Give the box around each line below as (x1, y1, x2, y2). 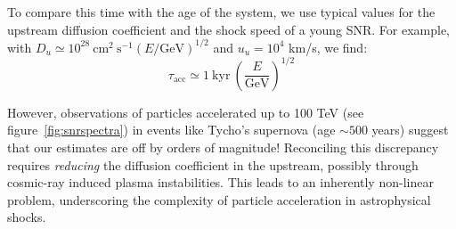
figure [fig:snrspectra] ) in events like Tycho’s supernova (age (7, 120, 336, 139)
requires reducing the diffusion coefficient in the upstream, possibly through (7, 155, 419, 174)
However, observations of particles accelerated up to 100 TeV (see (7, 102, 364, 121)
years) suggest (371, 120, 449, 139)
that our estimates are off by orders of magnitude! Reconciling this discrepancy (7, 137, 439, 156)
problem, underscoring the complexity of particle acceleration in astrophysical (7, 190, 431, 209)
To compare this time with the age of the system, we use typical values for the (7, 3, 436, 20)
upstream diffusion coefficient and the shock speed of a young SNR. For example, (7, 20, 450, 38)
